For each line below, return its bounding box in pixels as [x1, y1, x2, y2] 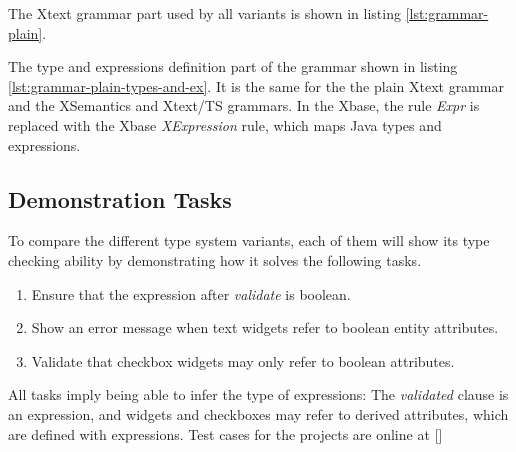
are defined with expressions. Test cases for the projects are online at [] [8, 423, 443, 444]
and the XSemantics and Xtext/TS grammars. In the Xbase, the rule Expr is [8, 95, 480, 116]
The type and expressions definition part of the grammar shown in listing [8, 56, 458, 77]
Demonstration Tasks [8, 183, 232, 214]
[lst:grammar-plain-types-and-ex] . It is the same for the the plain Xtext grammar [8, 75, 504, 96]
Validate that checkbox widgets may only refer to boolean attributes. [31, 350, 455, 371]
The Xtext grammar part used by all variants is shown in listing [8, 3, 401, 23]
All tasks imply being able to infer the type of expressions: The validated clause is [8, 384, 509, 405]
